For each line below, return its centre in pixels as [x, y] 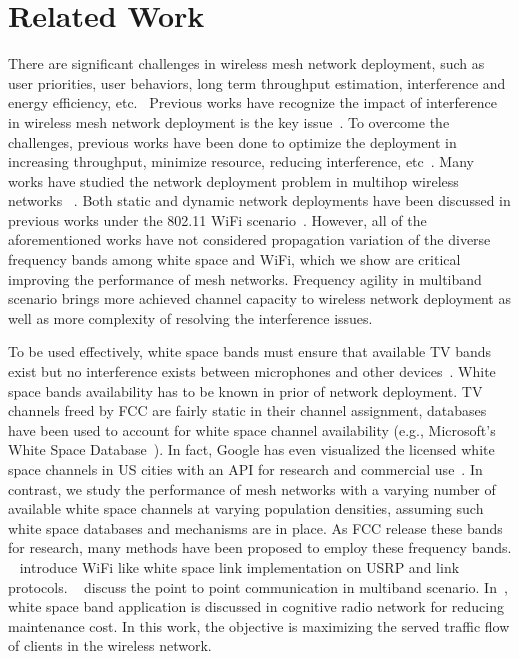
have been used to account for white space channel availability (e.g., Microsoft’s [252, 429]
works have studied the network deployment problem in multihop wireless [233, 180]
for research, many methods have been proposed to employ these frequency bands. [260, 547]
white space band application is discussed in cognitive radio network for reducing [256, 606]
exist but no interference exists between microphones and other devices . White [252, 371]
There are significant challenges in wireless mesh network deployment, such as [246, 63]
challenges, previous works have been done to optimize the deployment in [232, 141]
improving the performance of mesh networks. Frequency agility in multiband [245, 278]
